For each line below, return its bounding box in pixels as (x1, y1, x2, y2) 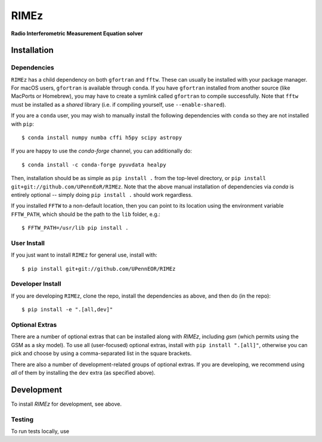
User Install (11, 239, 45, 247)
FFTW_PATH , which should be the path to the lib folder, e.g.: (11, 211, 160, 218)
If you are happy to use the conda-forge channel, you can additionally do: (11, 147, 192, 154)
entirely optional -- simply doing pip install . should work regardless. (11, 191, 193, 198)
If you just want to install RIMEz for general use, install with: (11, 251, 157, 259)
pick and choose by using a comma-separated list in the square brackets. (11, 350, 192, 357)
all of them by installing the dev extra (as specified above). (11, 369, 156, 376)
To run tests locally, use (11, 427, 70, 435)
